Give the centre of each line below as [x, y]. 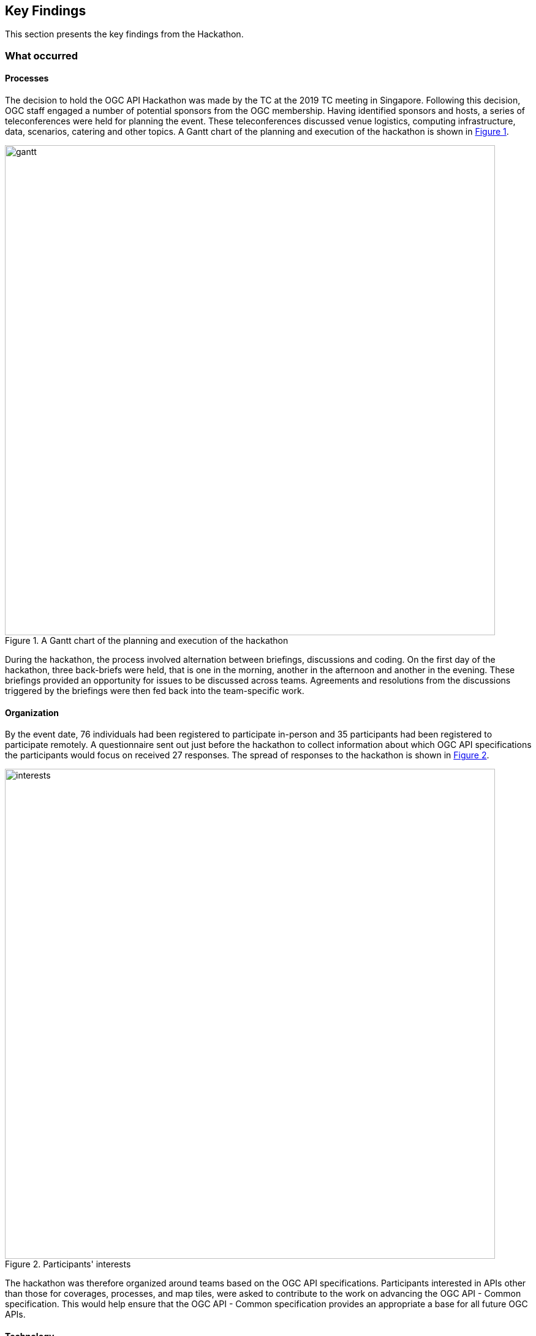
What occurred [42, 55]
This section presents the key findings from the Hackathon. [124, 34]
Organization [32, 712]
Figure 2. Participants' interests [68, 1264]
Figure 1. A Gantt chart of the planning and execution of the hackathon [147, 641]
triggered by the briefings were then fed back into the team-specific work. [155, 691]
